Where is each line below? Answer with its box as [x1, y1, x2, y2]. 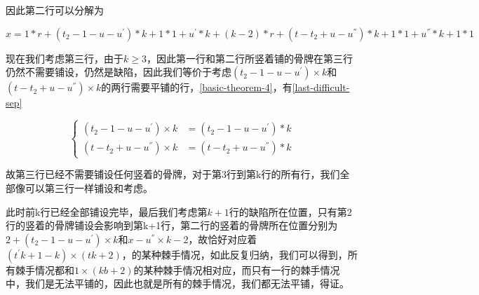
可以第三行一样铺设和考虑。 [25, 180, 153, 195]
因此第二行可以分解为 [6, 3, 104, 17]
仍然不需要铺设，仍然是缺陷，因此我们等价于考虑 [6, 64, 231, 79]
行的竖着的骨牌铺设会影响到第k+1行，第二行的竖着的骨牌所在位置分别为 [6, 218, 338, 233]
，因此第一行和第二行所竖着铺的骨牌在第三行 [146, 50, 353, 65]
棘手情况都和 [15, 262, 74, 277]
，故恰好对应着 [188, 231, 257, 246]
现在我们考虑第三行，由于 [6, 50, 123, 65]
